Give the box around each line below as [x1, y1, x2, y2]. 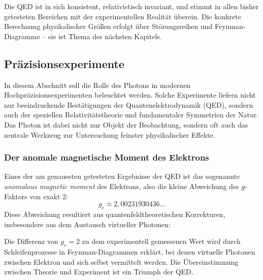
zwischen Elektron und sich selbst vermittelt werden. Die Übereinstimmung [4, 256, 239, 267]
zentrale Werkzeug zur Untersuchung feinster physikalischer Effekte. [4, 129, 215, 140]
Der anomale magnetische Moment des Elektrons [4, 151, 209, 164]
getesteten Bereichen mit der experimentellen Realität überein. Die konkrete [4, 11, 241, 21]
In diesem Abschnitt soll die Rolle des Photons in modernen [4, 79, 191, 90]
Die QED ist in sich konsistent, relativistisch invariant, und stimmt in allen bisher [4, 1, 259, 11]
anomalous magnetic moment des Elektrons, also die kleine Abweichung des [4, 180, 239, 191]
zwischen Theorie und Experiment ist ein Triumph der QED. [4, 266, 193, 277]
